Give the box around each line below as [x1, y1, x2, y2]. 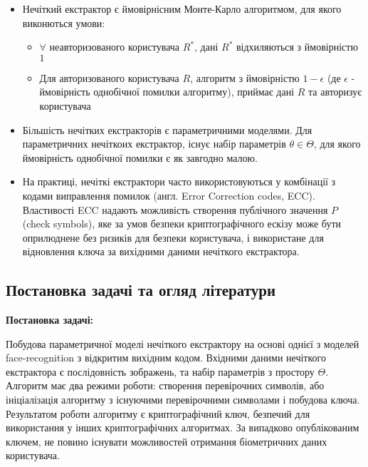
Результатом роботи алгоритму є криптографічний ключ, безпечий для [6, 406, 310, 421]
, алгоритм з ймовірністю [190, 70, 300, 85]
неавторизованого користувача [49, 39, 180, 54]
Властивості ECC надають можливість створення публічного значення [22, 202, 328, 217]
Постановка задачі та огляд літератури [6, 279, 276, 301]
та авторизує [308, 84, 362, 99]
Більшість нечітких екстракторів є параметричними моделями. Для [22, 122, 312, 137]
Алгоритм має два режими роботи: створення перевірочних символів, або [6, 378, 325, 393]
